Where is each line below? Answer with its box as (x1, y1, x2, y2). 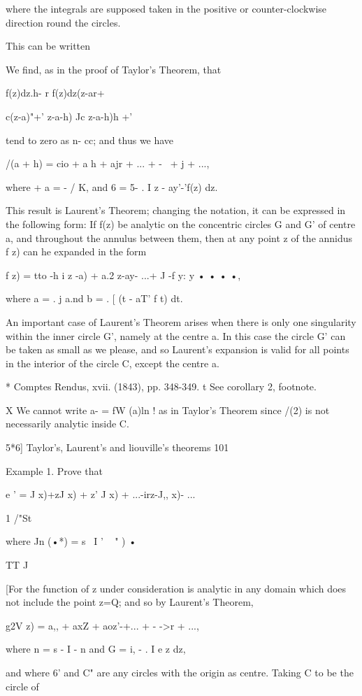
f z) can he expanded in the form (6, 244, 147, 259)
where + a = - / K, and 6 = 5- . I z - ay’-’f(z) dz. (6, 179, 218, 194)
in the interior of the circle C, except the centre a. (6, 355, 219, 370)
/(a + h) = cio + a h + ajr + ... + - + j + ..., (6, 156, 210, 171)
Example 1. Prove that (6, 463, 103, 478)
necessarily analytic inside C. (6, 416, 129, 431)
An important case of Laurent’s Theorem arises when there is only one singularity (6, 314, 356, 329)
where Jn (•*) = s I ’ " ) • (6, 534, 137, 548)
